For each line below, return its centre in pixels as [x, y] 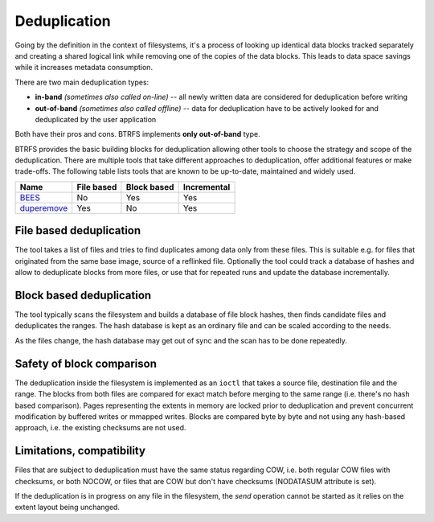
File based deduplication [78, 230]
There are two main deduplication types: [82, 82]
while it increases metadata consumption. [84, 68]
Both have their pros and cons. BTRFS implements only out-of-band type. [137, 134]
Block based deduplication [83, 295]
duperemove [44, 208]
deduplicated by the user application [96, 119]
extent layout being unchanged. [68, 508]
